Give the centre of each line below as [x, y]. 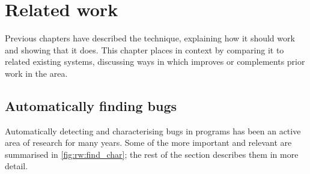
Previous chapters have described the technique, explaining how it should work [150, 38]
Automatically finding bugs [91, 105]
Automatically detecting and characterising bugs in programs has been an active [153, 130]
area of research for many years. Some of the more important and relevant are [148, 142]
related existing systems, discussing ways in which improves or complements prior [155, 61]
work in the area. [36, 73]
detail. [17, 166]
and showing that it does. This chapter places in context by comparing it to [144, 49]
